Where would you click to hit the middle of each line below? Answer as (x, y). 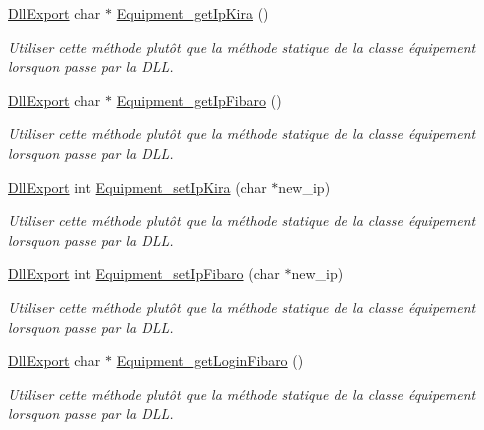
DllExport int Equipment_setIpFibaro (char (144, 273)
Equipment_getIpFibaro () (199, 99)
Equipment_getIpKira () (192, 13)
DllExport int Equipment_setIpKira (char (137, 186)
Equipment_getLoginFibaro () (210, 360)
